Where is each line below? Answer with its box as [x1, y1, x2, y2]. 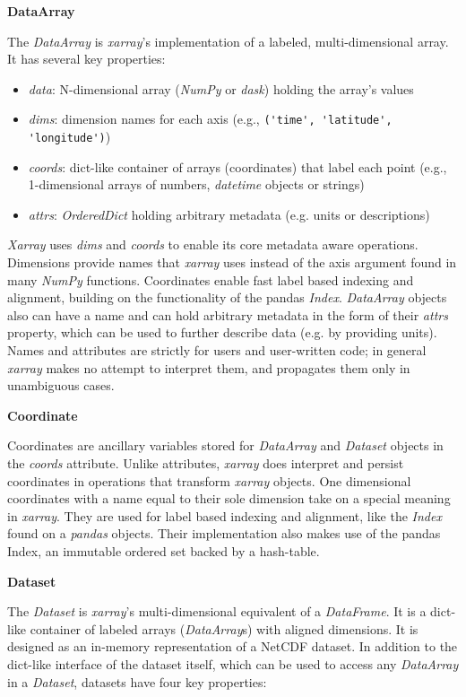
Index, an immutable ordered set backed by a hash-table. [7, 541, 320, 560]
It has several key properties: [7, 49, 166, 68]
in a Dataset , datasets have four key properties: [7, 672, 267, 691]
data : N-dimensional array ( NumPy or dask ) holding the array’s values [28, 79, 414, 98]
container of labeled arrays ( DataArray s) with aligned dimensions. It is [30, 619, 419, 638]
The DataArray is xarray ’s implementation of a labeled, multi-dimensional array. [7, 31, 449, 50]
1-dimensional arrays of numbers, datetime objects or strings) [28, 175, 365, 194]
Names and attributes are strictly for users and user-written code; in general [7, 341, 427, 360]
